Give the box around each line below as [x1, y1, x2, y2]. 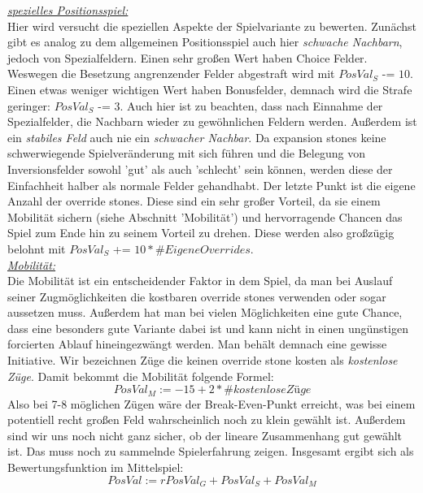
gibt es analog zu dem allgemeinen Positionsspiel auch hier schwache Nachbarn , [7, 33, 403, 50]
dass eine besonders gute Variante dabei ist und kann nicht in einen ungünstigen [7, 319, 408, 336]
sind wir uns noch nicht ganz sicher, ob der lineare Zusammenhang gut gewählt [7, 426, 403, 443]
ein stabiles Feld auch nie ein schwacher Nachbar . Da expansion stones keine [7, 128, 386, 145]
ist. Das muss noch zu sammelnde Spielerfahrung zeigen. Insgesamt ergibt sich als [7, 443, 414, 460]
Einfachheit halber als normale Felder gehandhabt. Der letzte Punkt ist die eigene [7, 176, 416, 193]
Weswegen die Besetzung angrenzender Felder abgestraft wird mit [7, 65, 335, 82]
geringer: [7, 97, 50, 114]
